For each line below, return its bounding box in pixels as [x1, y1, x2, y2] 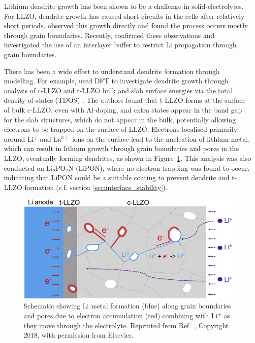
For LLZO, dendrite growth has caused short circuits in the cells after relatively [4, 10, 245, 21]
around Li [4, 133, 34, 144]
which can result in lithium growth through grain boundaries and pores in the [4, 143, 239, 153]
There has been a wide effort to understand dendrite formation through [4, 66, 220, 76]
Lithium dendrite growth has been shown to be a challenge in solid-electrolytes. [4, 1, 244, 11]
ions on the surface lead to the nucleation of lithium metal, [72, 133, 250, 144]
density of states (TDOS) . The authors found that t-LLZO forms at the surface [4, 95, 246, 105]
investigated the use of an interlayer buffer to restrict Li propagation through [4, 39, 237, 50]
